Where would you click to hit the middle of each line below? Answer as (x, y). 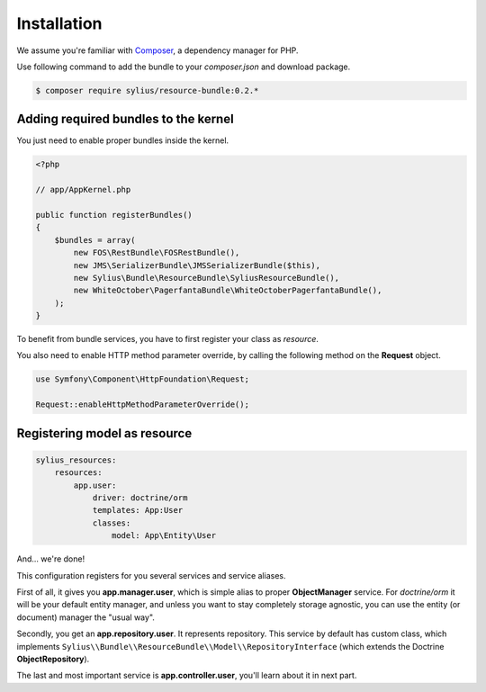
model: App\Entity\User (163, 536)
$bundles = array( (95, 240)
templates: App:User (138, 510)
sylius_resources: (76, 460)
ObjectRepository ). (53, 659)
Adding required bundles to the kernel (125, 119)
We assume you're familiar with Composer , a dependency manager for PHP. (157, 50)
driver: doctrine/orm (140, 498)
